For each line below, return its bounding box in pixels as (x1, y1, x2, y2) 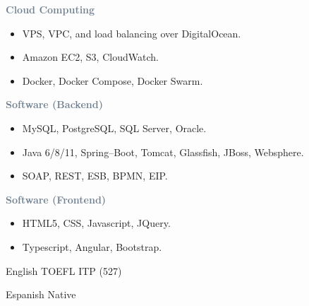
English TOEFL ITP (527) (6, 263, 122, 278)
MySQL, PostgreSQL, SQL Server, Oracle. (22, 120, 207, 135)
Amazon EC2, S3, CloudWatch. (22, 49, 159, 64)
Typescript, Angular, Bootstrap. (22, 239, 162, 254)
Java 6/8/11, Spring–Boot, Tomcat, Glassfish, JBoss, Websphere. (22, 144, 304, 159)
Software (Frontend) (6, 192, 107, 206)
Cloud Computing (6, 2, 95, 16)
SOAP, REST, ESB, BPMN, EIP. (22, 168, 168, 183)
